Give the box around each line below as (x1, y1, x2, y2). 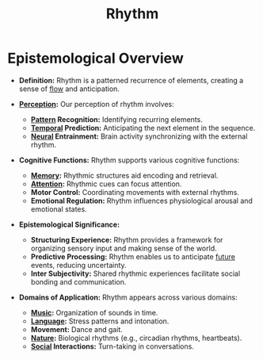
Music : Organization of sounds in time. (30, 307, 158, 317)
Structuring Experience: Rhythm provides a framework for (30, 235, 223, 244)
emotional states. (30, 204, 88, 214)
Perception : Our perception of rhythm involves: (18, 99, 175, 109)
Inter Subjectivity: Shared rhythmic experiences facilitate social (30, 269, 241, 278)
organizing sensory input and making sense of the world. (30, 243, 217, 253)
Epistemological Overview (7, 49, 184, 67)
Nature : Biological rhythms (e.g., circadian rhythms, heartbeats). (30, 333, 242, 342)
